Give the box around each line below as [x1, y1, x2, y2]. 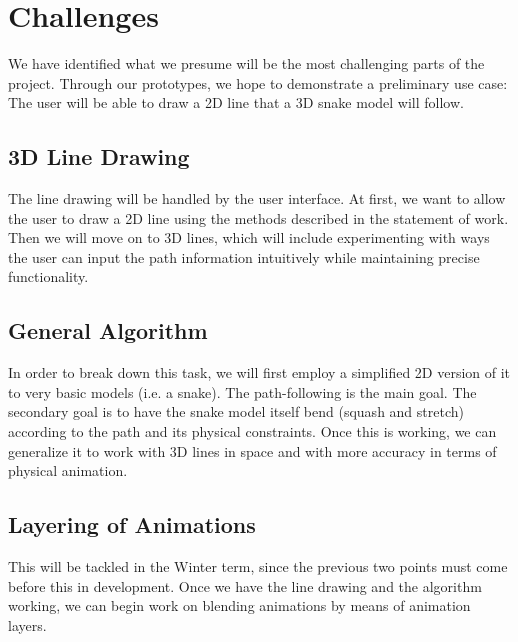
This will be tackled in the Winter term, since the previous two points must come [8, 556, 508, 577]
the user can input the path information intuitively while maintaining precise [8, 246, 480, 267]
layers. [8, 614, 47, 635]
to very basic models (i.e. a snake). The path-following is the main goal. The [8, 381, 477, 402]
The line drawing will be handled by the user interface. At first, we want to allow [8, 188, 506, 209]
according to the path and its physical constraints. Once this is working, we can [8, 421, 497, 442]
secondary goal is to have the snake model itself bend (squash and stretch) [8, 401, 464, 422]
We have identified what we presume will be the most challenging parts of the [8, 53, 485, 74]
